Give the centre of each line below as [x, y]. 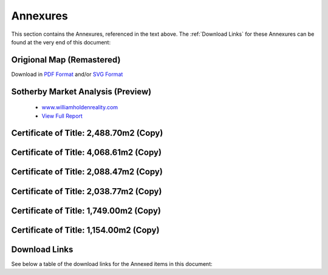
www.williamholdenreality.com [80, 107]
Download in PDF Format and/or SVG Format [67, 74]
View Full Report [62, 116]
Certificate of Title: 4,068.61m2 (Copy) [87, 153]
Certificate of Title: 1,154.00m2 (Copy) [85, 230]
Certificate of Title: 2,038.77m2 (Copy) [87, 191]
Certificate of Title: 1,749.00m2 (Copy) [86, 210]
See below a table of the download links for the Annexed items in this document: [112, 263]
